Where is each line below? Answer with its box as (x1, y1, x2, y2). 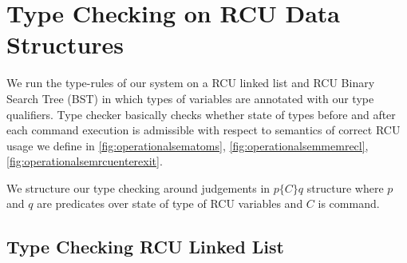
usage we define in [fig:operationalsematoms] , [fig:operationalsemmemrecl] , (6, 137, 369, 153)
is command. (318, 195, 380, 212)
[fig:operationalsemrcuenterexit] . (6, 153, 163, 169)
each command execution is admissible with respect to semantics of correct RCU (6, 122, 401, 138)
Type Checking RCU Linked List (6, 234, 284, 259)
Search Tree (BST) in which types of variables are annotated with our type (6, 90, 374, 106)
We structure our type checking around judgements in (6, 179, 271, 196)
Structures (6, 28, 124, 61)
